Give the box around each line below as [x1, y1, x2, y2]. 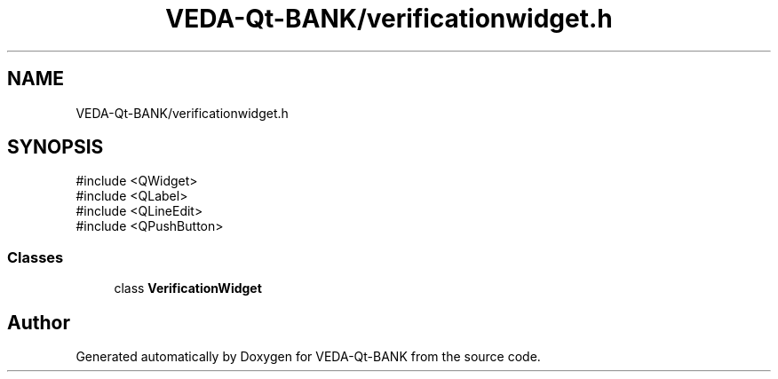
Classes [7, 248, 64, 266]
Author [7, 311, 70, 334]
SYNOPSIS [7, 136, 104, 159]
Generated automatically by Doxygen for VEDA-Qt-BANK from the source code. [75, 349, 541, 365]
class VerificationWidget [114, 280, 262, 296]
